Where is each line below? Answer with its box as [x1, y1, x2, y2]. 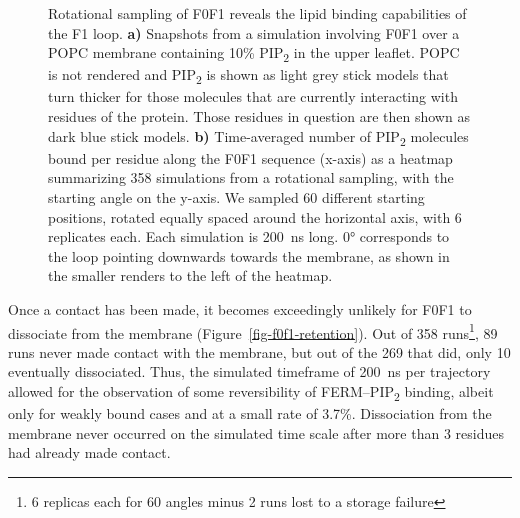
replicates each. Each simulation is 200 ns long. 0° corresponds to [48, 226, 450, 247]
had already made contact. [8, 442, 171, 463]
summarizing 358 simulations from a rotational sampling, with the [48, 167, 454, 188]
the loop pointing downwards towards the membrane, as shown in [48, 245, 450, 266]
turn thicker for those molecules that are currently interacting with [48, 86, 458, 107]
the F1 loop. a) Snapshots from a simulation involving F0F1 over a [48, 22, 460, 43]
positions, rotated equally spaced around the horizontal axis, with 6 [48, 206, 462, 227]
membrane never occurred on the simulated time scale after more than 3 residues [8, 422, 504, 443]
